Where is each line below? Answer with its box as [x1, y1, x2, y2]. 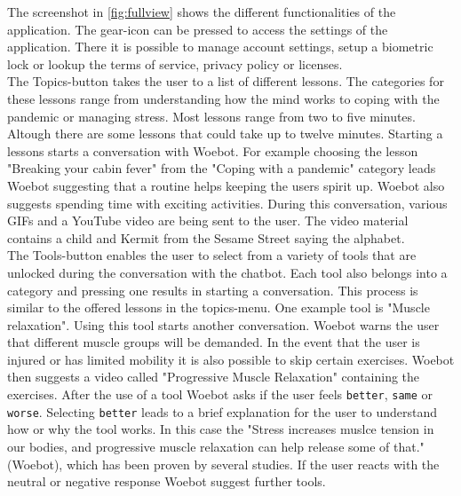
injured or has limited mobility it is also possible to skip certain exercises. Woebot [7, 350, 455, 368]
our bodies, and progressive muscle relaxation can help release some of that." [7, 437, 425, 455]
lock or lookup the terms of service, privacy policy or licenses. [7, 54, 343, 73]
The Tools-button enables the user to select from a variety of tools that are [7, 246, 417, 264]
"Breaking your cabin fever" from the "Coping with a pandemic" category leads [7, 159, 436, 177]
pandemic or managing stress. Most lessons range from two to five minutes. [7, 106, 416, 125]
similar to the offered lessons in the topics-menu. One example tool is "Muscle [7, 298, 430, 317]
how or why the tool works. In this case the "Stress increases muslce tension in [7, 420, 434, 438]
